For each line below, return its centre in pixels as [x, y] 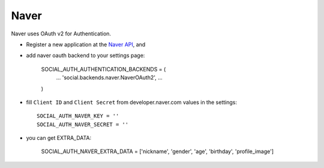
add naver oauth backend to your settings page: [85, 55]
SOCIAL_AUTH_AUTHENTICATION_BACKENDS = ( [103, 69]
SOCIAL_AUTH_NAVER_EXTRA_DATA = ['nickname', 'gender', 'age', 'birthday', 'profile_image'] [157, 151]
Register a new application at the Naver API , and [86, 44]
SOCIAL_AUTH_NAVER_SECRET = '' [83, 124]
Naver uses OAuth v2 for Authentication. [61, 34]
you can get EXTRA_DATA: [59, 138]
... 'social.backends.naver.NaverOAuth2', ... [109, 77]
